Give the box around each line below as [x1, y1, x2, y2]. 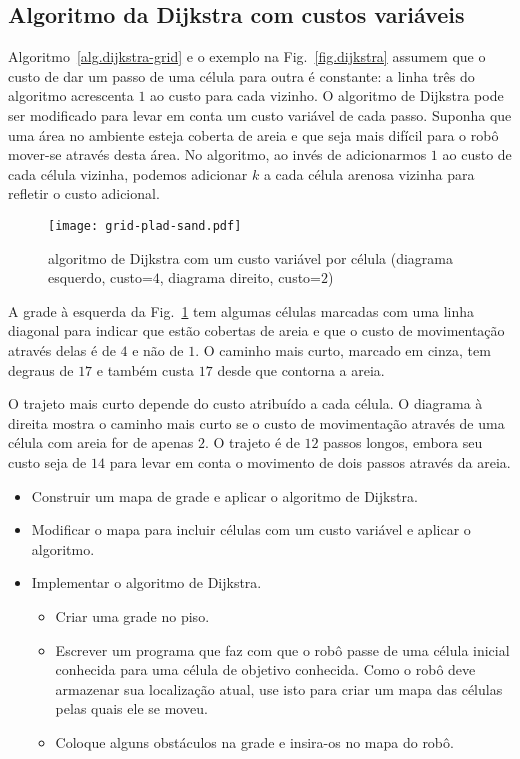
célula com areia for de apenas [8, 432, 194, 453]
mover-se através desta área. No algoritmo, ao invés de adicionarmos [8, 144, 427, 165]
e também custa [96, 359, 195, 380]
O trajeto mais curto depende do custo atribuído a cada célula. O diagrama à [8, 393, 483, 414]
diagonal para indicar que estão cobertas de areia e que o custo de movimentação [8, 320, 505, 341]
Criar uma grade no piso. [55, 605, 210, 626]
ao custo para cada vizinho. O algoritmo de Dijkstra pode [150, 85, 504, 106]
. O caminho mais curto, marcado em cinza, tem [195, 339, 491, 360]
